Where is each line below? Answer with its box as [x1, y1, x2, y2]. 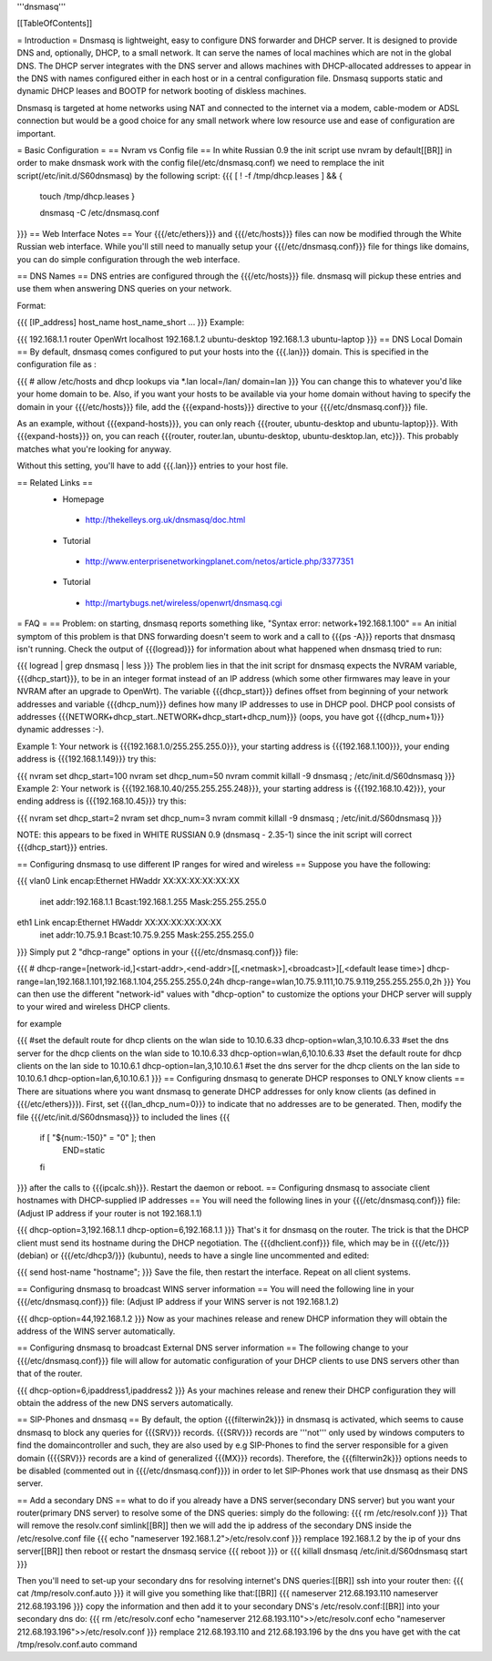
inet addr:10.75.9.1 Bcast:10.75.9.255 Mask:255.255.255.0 [39, 929, 254, 940]
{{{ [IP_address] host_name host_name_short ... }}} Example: [16, 317, 245, 328]
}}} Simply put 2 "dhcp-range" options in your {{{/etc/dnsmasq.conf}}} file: [16, 946, 299, 957]
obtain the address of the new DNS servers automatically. [16, 1397, 234, 1408]
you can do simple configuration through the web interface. [16, 253, 241, 264]
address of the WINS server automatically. [16, 1326, 176, 1337]
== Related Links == [16, 477, 93, 487]
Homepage [62, 493, 105, 505]
